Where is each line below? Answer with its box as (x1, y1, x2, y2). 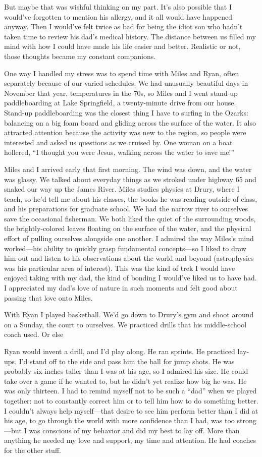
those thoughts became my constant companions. (4, 50, 156, 61)
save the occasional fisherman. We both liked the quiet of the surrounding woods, (4, 213, 256, 223)
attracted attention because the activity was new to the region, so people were (4, 127, 246, 138)
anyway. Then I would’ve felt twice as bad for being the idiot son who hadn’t (4, 21, 243, 32)
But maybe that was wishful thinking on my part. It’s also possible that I (4, 2, 232, 12)
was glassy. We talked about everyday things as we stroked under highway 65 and (4, 174, 256, 184)
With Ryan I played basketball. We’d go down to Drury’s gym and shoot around (4, 309, 254, 320)
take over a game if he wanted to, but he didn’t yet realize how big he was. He (4, 375, 247, 386)
